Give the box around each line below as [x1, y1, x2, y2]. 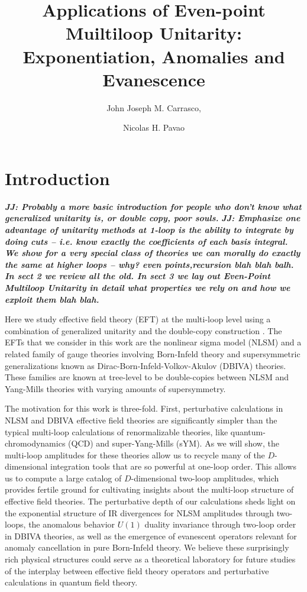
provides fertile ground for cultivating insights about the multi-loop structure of [5, 483, 294, 496]
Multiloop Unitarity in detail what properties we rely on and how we [5, 281, 290, 293]
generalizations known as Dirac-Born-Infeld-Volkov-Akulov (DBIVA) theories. [5, 359, 286, 371]
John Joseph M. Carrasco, [106, 101, 201, 114]
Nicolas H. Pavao [122, 121, 185, 134]
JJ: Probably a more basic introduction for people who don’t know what [5, 200, 302, 212]
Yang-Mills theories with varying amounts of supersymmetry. [5, 382, 226, 394]
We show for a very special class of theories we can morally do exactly [5, 247, 300, 259]
